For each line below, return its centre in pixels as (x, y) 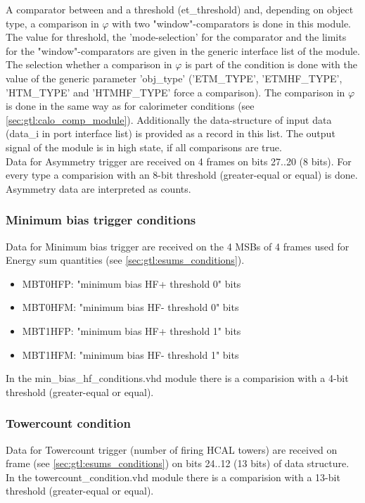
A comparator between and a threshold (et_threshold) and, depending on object (180, 9)
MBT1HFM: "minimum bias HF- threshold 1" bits (130, 354)
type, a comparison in (52, 23)
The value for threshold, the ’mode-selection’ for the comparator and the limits (176, 37)
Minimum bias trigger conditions (101, 220)
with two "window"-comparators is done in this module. (232, 23)
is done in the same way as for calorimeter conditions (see (130, 106)
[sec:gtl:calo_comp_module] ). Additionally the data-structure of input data (169, 119)
